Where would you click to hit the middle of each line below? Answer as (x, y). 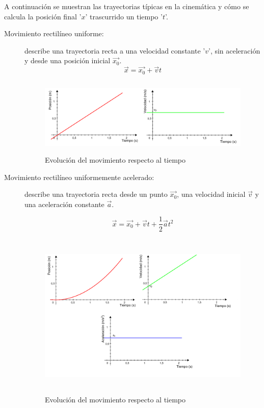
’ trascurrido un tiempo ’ (124, 16)
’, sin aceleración (234, 50)
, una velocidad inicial (211, 194)
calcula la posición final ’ (43, 16)
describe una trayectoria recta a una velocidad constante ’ (115, 50)
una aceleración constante (64, 204)
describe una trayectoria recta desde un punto (96, 194)
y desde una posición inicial (68, 60)
